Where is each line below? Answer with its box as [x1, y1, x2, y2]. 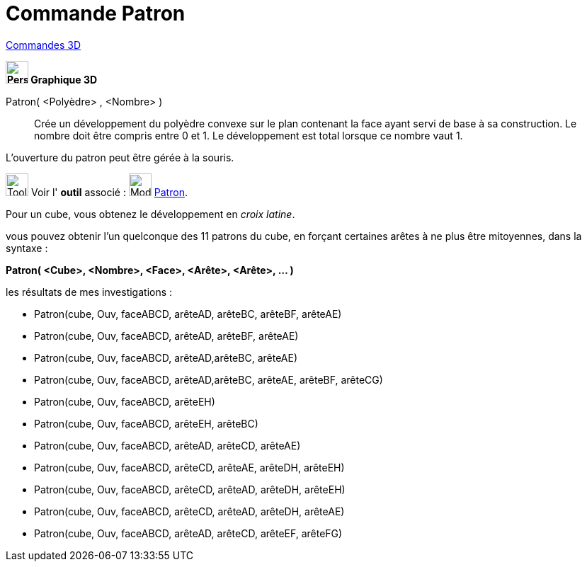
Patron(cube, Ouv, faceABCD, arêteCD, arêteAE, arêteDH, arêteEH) [34, 461, 345, 474]
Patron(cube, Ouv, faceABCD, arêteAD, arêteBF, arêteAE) [34, 329, 299, 342]
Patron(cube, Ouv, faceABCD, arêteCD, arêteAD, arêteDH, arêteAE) [34, 505, 345, 517]
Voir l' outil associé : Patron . [30, 185, 188, 198]
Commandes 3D [6, 38, 81, 51]
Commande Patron [6, 1, 186, 25]
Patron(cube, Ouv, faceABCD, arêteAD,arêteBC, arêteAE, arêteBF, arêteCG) [34, 373, 383, 386]
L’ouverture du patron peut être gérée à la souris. [6, 151, 234, 164]
